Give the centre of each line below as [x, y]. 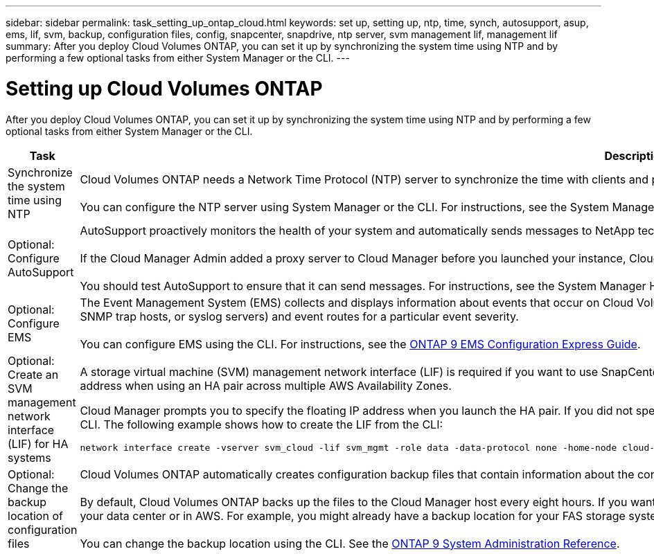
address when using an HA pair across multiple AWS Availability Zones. [266, 386]
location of [35, 515]
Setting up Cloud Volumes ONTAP [164, 88]
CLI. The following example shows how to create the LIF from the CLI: [262, 424]
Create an [33, 374]
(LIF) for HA [38, 443]
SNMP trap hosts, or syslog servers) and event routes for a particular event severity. [299, 316]
